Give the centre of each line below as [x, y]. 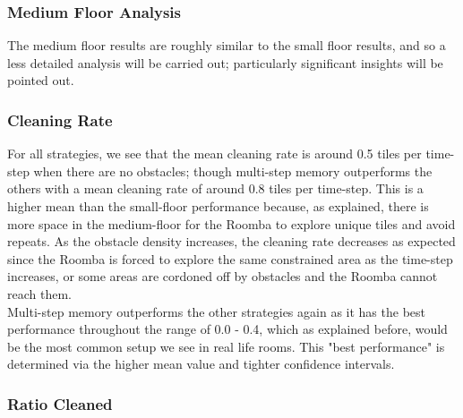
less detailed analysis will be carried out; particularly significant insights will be [225, 62]
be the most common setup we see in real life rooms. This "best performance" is [226, 346]
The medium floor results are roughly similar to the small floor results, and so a [227, 45]
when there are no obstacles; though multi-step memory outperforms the [233, 171]
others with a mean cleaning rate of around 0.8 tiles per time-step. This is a [215, 188]
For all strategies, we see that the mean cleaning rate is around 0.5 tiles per [214, 154]
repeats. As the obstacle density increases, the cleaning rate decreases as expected [231, 241]
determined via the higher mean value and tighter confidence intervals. [201, 364]
